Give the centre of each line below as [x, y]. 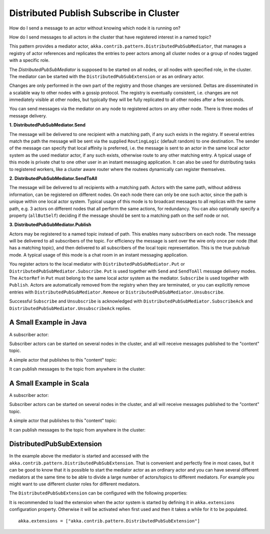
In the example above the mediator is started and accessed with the [79, 456]
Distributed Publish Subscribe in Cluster [94, 13]
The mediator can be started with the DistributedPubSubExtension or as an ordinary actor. [107, 76]
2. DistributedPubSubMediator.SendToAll [53, 178]
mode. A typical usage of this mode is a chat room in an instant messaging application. [99, 254]
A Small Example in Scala [49, 383]
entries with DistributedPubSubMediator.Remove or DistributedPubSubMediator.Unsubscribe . [117, 292]
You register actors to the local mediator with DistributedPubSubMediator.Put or [97, 264]
